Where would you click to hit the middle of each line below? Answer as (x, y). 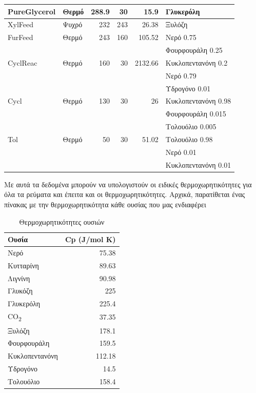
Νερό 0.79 (181, 75)
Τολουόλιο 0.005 (191, 126)
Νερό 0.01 (181, 152)
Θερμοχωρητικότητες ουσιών (62, 221)
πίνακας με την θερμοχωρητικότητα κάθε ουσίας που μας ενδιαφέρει (105, 204)
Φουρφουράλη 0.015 (196, 114)
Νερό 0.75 (181, 37)
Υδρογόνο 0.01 (188, 88)
